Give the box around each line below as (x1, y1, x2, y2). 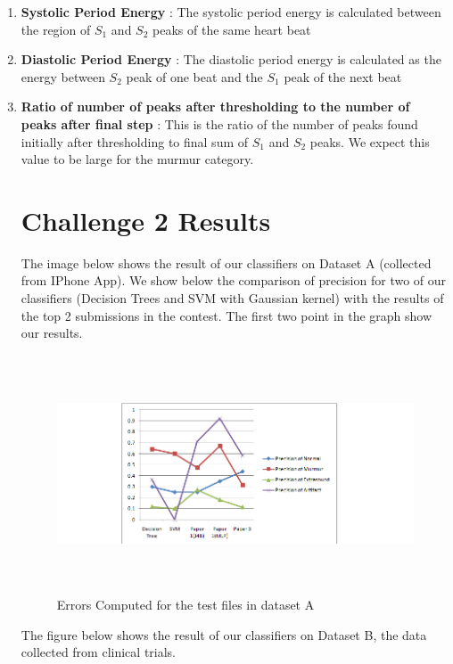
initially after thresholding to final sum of (21, 132, 249, 151)
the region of (21, 20, 91, 38)
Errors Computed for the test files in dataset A (56, 595, 315, 614)
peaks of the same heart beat (152, 20, 311, 38)
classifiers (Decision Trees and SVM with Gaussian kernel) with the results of (21, 289, 444, 307)
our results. (21, 324, 83, 342)
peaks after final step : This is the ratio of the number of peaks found (21, 114, 418, 133)
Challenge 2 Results (21, 201, 271, 238)
